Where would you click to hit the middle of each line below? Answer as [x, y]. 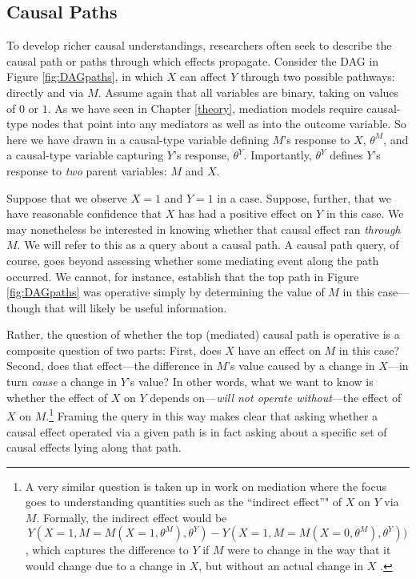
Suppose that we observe [67, 197]
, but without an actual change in [281, 566]
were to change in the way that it [309, 550]
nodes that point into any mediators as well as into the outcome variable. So [219, 124]
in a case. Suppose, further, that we [304, 197]
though [24, 307]
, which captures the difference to [107, 550]
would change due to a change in [106, 566]
